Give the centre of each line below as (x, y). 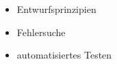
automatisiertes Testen (64, 55)
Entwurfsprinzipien (56, 9)
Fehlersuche (41, 32)
